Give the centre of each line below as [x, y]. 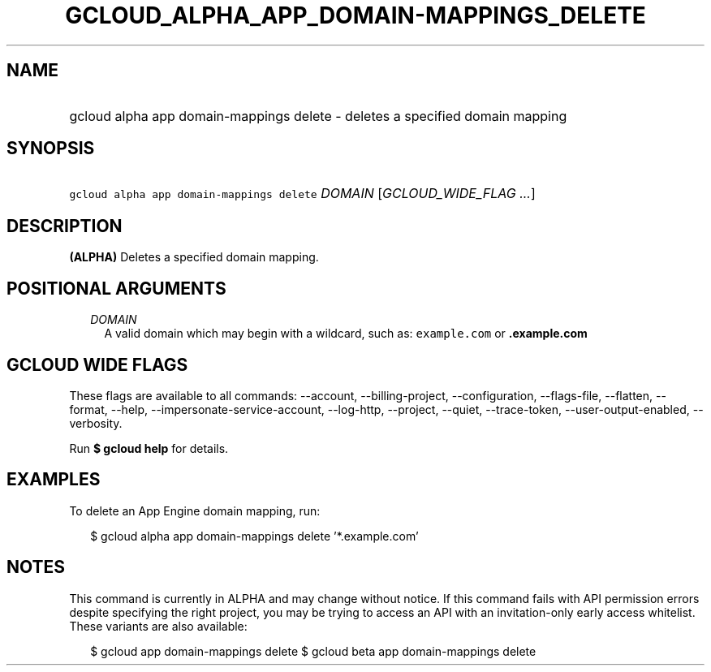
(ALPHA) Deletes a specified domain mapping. [194, 257]
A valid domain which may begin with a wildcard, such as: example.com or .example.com [346, 334]
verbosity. [96, 423]
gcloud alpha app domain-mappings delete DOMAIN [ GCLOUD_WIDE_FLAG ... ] [302, 194]
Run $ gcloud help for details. [149, 448]
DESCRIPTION [65, 226]
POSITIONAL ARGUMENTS [116, 288]
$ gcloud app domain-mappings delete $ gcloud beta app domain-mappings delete [313, 651]
